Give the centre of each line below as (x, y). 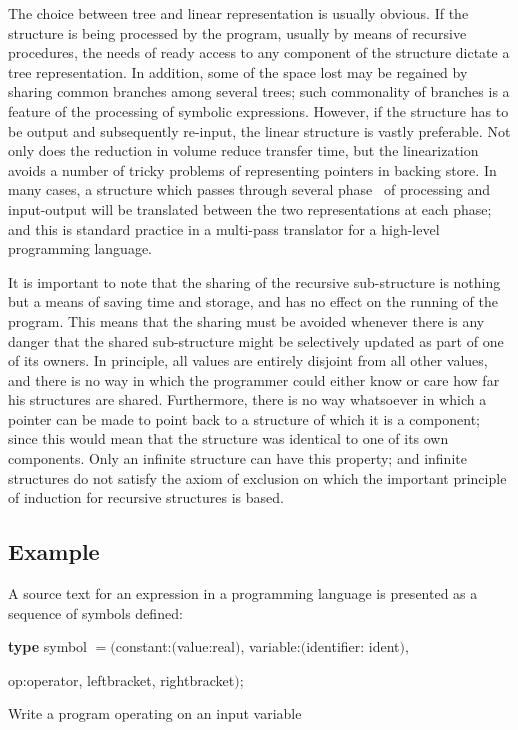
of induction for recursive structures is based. (146, 497)
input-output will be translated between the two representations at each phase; (250, 208)
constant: (143, 646)
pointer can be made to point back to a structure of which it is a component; (244, 418)
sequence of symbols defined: (95, 612)
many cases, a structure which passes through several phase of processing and (249, 189)
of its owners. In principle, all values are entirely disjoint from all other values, (248, 360)
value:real (205, 646)
